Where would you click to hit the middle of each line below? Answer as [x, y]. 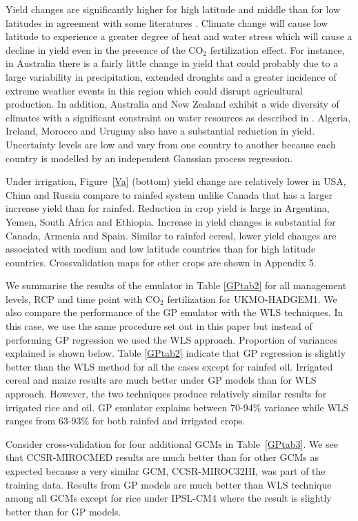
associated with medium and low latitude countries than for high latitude [161, 249]
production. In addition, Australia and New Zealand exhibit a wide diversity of [172, 104]
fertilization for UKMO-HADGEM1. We [252, 298]
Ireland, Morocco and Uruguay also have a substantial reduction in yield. [160, 131]
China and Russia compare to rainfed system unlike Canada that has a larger [169, 194]
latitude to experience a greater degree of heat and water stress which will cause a [179, 36]
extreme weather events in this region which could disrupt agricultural [154, 90]
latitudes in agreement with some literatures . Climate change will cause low [167, 22]
